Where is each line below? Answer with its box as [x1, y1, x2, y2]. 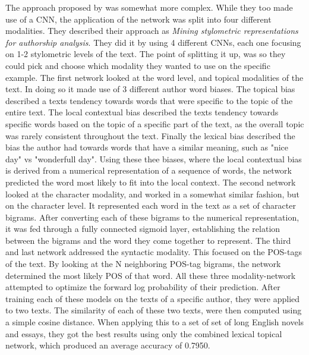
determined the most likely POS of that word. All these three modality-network [5, 269, 296, 281]
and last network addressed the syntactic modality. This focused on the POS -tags [5, 246, 302, 258]
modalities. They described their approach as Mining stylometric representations [5, 24, 298, 37]
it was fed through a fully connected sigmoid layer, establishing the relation [5, 222, 280, 235]
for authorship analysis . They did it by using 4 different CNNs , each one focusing [5, 36, 301, 48]
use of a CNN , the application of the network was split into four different [5, 12, 272, 25]
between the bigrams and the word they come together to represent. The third [5, 234, 291, 246]
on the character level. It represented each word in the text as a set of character [5, 199, 296, 212]
